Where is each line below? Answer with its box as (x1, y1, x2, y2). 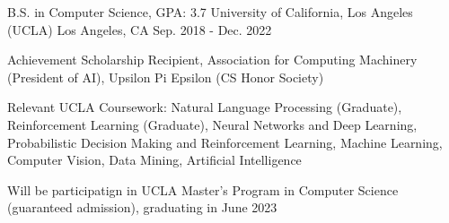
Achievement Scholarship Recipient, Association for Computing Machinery (7, 50, 418, 69)
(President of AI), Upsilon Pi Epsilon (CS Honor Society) (7, 67, 324, 86)
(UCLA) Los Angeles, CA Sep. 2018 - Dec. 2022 (7, 20, 272, 39)
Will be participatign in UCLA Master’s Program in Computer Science (7, 180, 399, 199)
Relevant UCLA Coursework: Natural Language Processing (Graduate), (7, 98, 402, 116)
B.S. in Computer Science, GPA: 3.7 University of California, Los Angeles (7, 3, 413, 21)
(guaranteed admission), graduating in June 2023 (7, 198, 277, 217)
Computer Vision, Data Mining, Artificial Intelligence (7, 150, 302, 169)
